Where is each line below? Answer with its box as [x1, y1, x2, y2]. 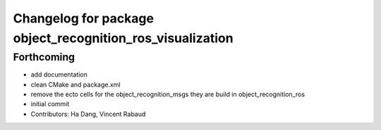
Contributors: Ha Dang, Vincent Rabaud [30, 110, 146, 118]
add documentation [30, 70, 88, 79]
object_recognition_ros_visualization [13, 30, 234, 46]
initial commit [30, 100, 70, 108]
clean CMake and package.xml [30, 80, 121, 89]
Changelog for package [13, 11, 155, 26]
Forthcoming [13, 51, 75, 63]
